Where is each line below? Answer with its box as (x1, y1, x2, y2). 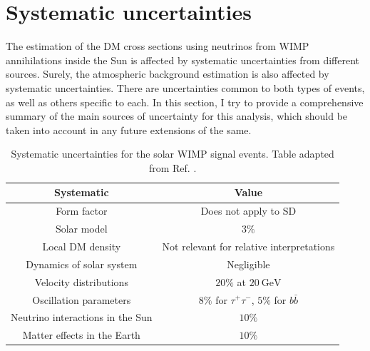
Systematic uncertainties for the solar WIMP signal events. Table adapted (11, 146, 334, 161)
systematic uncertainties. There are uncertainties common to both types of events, (6, 80, 365, 95)
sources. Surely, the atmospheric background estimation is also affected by (6, 66, 329, 81)
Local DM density (42, 239, 121, 253)
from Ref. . (148, 160, 197, 175)
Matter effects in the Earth (22, 327, 140, 342)
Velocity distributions (34, 274, 128, 289)
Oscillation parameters (32, 292, 131, 307)
